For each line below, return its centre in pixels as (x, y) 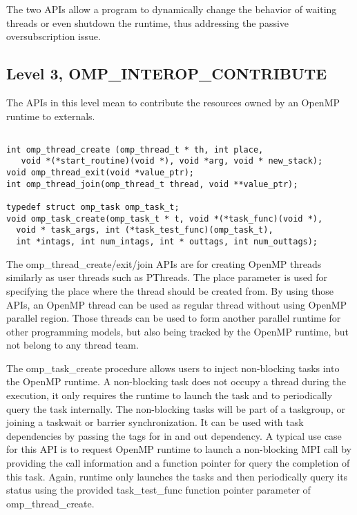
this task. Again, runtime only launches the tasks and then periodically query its (177, 476)
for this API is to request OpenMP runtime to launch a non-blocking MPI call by (179, 449)
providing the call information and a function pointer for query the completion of (178, 463)
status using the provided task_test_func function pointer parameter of (158, 490)
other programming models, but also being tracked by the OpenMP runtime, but (178, 331)
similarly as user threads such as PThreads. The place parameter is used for (167, 277)
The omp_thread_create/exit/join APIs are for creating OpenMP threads (164, 263)
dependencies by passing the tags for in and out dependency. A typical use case (174, 435)
